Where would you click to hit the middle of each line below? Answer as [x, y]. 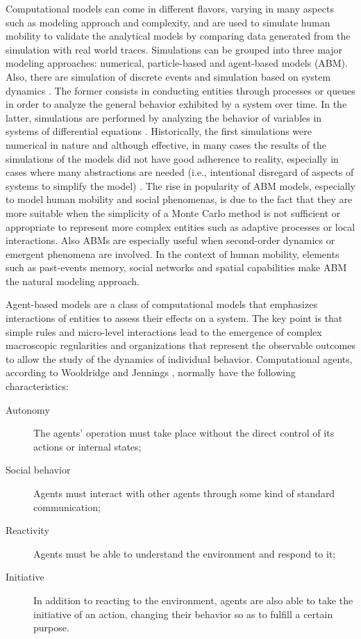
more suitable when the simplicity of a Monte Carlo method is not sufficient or [173, 212]
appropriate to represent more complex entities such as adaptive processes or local [180, 226]
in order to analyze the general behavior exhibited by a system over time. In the [176, 104]
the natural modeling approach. [73, 281]
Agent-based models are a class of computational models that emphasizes [161, 304]
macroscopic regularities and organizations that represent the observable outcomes [180, 345]
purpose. [51, 628]
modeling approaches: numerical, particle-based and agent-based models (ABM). [177, 63]
